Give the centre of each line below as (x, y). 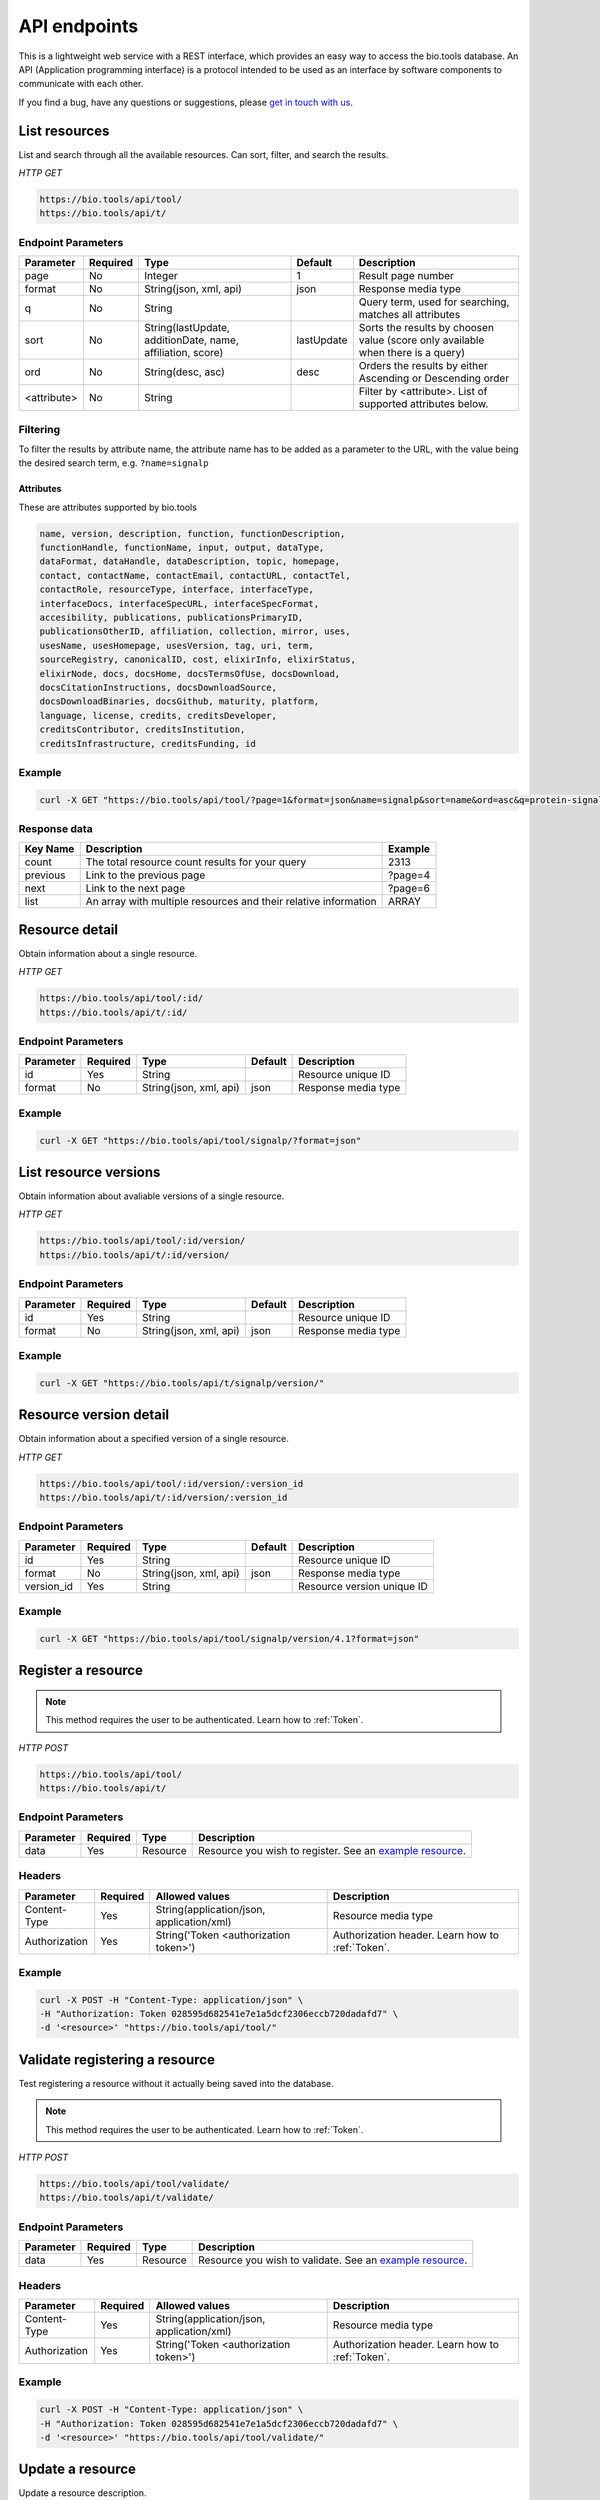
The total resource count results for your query (196, 862)
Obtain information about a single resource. (108, 953)
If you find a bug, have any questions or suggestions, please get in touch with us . (186, 102)
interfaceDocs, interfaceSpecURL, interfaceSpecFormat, (179, 603)
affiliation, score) (183, 353)
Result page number (406, 276)
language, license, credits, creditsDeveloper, (158, 715)
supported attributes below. (423, 404)
